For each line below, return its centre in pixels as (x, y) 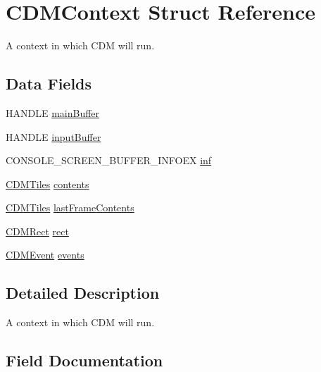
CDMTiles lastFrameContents (70, 207)
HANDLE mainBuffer (53, 112)
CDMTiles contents (48, 184)
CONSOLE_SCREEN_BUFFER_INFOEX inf (109, 160)
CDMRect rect (37, 231)
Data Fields (49, 83)
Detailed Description (83, 293)
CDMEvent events (45, 255)
